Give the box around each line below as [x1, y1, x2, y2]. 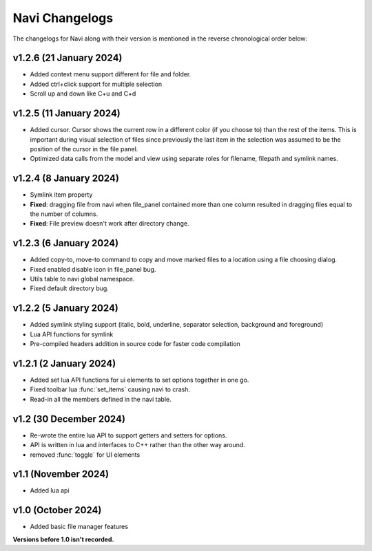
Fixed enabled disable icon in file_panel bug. [30, 265, 156, 273]
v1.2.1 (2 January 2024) [12, 358, 116, 369]
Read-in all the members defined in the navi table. [30, 395, 172, 403]
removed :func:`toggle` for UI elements [30, 451, 141, 459]
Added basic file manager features [30, 523, 129, 531]
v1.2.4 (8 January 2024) [12, 173, 120, 184]
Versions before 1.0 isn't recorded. [12, 535, 114, 543]
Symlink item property [30, 191, 93, 199]
